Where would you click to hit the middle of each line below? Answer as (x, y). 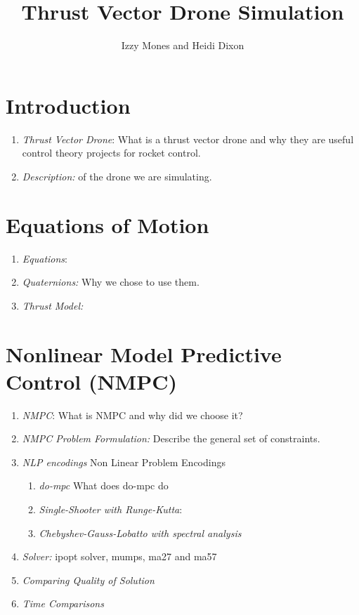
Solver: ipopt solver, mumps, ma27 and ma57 (119, 556)
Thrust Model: (53, 305)
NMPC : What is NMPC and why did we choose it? (132, 415)
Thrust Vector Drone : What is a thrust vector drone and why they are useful (188, 139)
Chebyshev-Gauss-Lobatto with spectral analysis (140, 533)
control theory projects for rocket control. (111, 153)
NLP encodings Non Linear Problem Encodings (124, 462)
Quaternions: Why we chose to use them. (111, 282)
